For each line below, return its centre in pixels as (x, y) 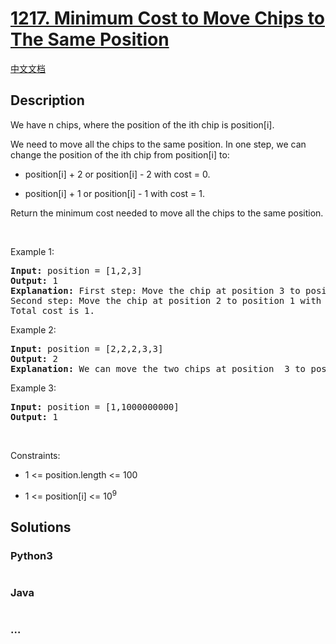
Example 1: (32, 251)
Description (47, 100)
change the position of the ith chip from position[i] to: (120, 154)
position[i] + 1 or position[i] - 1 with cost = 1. (114, 193)
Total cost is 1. (52, 310)
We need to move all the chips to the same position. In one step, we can (158, 144)
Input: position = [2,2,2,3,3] (87, 348)
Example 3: (33, 388)
